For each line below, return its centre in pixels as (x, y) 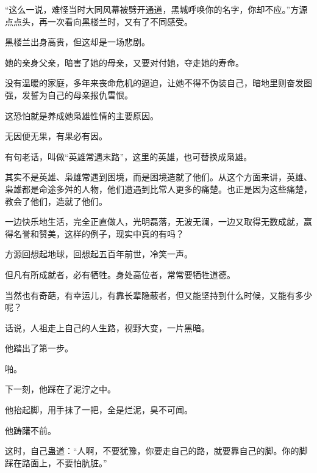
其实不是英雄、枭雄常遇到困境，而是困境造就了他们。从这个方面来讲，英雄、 (158, 177)
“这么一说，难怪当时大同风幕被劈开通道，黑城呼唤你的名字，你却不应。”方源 (156, 9)
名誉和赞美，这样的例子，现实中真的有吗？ (98, 233)
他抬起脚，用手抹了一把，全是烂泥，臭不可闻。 (99, 410)
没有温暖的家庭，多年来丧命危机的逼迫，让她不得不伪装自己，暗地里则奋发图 (158, 83)
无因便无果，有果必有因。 (56, 136)
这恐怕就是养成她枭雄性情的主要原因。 (82, 115)
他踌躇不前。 (30, 430)
